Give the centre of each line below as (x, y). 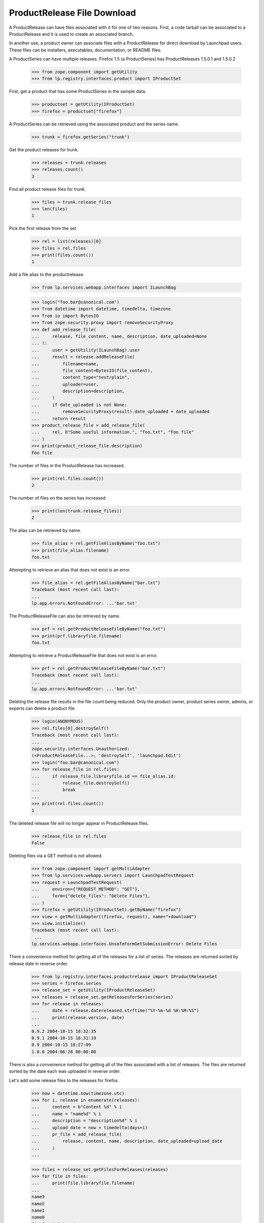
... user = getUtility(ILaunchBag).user (86, 350)
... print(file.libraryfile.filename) (83, 1183)
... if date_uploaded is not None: (79, 405)
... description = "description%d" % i (85, 1121)
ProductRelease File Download (73, 13)
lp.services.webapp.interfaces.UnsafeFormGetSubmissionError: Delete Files (124, 944)
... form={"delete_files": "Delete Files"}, (91, 896)
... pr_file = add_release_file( (77, 1134)
